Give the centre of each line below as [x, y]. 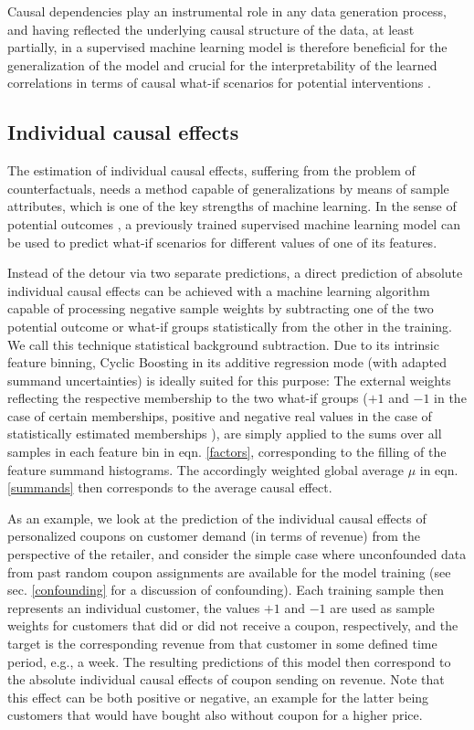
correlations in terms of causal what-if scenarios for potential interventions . [219, 83]
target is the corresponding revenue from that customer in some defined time [222, 644]
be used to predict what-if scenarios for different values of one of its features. [222, 242]
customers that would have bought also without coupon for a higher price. [215, 715]
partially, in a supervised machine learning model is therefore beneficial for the [227, 47]
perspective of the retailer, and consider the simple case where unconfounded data [237, 554]
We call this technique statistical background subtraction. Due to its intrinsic [223, 344]
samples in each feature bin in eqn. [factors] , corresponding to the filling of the [227, 452]
